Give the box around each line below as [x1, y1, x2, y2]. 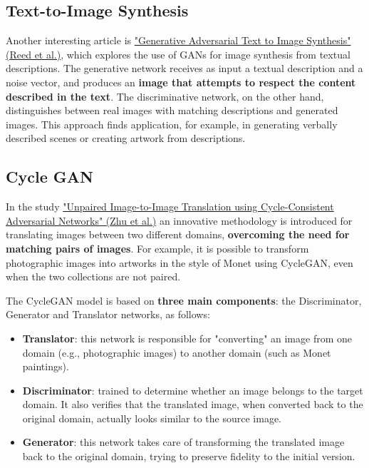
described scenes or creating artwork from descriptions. [6, 131, 246, 146]
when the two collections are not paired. [6, 269, 181, 284]
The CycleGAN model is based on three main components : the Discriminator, [6, 292, 362, 307]
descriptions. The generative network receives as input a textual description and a [6, 61, 363, 76]
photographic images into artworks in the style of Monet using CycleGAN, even [6, 255, 353, 270]
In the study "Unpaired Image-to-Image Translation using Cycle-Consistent [6, 199, 334, 214]
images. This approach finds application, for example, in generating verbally [6, 116, 338, 131]
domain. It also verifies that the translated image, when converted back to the [22, 397, 363, 412]
